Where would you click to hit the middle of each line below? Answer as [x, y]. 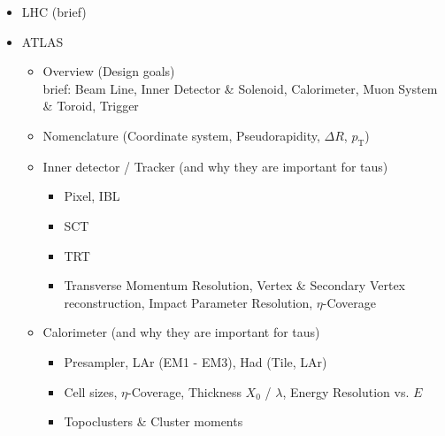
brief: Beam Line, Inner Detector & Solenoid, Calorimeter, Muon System [240, 88]
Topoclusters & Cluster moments [153, 421]
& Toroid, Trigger [91, 106]
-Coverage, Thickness [184, 391]
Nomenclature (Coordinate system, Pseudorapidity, [181, 135]
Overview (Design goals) [109, 71]
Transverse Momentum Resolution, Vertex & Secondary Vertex [235, 285]
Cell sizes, [91, 391]
